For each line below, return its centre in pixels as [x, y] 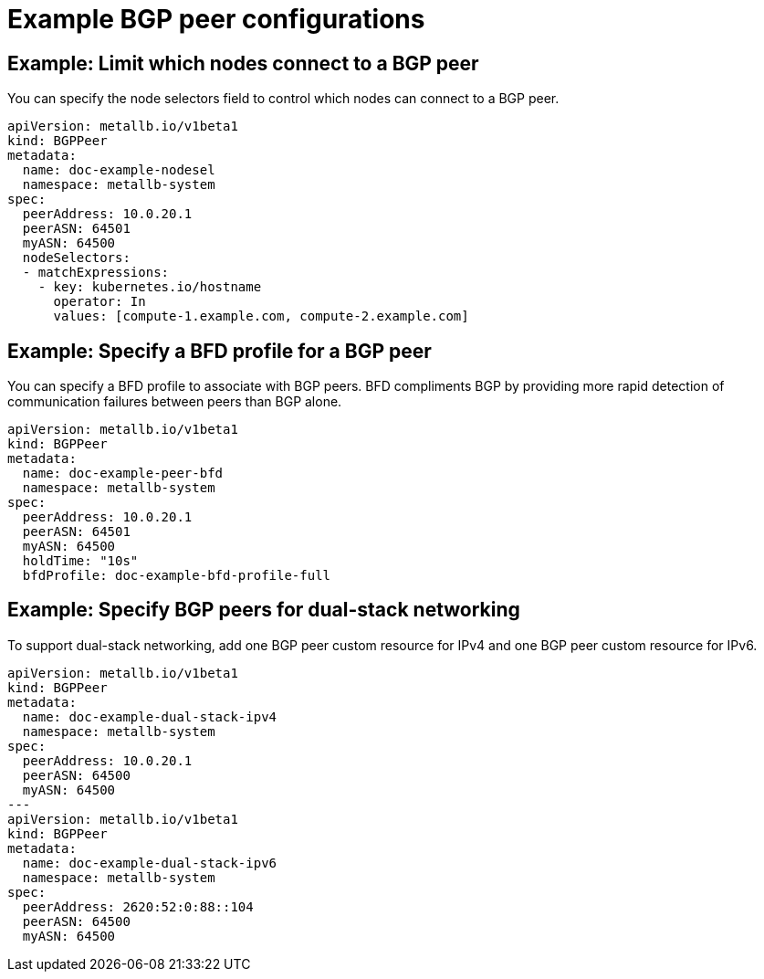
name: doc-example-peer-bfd [123, 474]
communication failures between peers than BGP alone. [175, 402]
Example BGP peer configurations [216, 19]
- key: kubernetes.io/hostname [150, 287]
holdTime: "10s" [80, 561]
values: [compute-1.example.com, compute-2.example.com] [261, 316]
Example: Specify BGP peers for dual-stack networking [264, 610]
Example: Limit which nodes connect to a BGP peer [243, 63]
